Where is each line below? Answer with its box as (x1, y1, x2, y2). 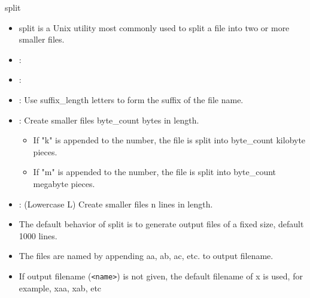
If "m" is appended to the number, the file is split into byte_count (33, 165, 276, 178)
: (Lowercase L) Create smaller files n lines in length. (19, 197, 213, 210)
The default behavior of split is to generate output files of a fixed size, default (19, 218, 304, 230)
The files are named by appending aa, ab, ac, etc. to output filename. (19, 249, 273, 262)
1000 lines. (19, 229, 57, 242)
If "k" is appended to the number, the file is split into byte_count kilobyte (33, 134, 306, 146)
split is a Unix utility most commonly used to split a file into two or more (19, 21, 290, 34)
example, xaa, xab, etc (19, 281, 102, 294)
